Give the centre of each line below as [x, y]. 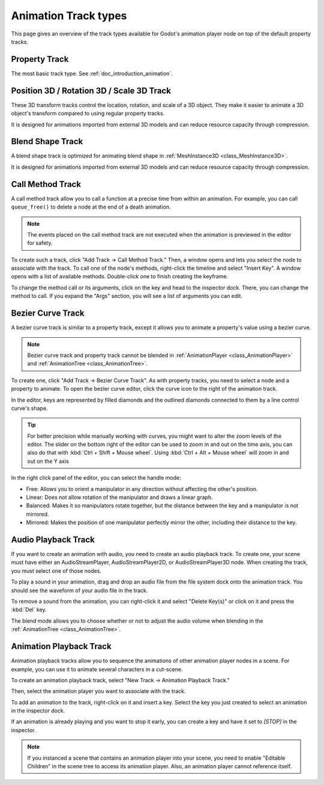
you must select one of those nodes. [56, 570]
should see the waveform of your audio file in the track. [79, 590]
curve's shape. [29, 408]
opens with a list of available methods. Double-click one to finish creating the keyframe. [120, 276]
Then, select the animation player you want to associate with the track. [98, 691]
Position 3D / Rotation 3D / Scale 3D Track [91, 90]
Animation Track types [69, 16]
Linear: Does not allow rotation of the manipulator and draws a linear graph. [119, 497]
